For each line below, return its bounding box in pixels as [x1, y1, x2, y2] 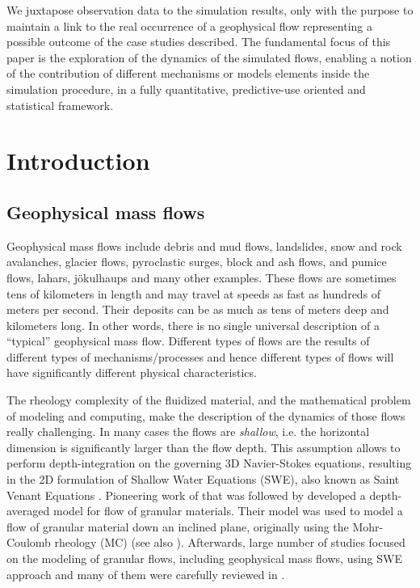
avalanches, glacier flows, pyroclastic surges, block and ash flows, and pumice [6, 253, 387, 270]
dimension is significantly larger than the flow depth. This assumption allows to [6, 438, 401, 455]
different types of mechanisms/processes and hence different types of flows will [6, 348, 394, 365]
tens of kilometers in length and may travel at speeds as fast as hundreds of [6, 285, 381, 302]
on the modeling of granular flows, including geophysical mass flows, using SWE [6, 550, 402, 567]
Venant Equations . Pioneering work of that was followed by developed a [6, 486, 366, 503]
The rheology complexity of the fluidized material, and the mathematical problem [6, 391, 411, 408]
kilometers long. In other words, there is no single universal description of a [6, 316, 380, 333]
